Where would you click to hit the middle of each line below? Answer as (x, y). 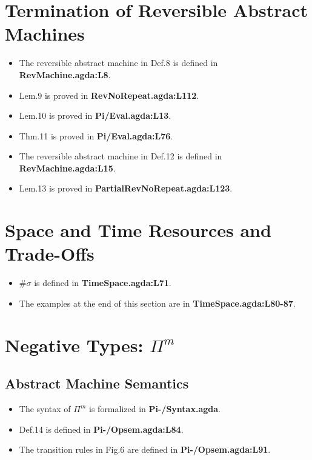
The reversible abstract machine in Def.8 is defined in (118, 63)
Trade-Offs (50, 254)
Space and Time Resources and (138, 230)
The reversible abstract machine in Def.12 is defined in (121, 156)
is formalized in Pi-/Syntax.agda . (155, 409)
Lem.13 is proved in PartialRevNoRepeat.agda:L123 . (126, 188)
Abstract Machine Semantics (97, 383)
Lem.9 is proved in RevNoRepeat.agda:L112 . (109, 95)
